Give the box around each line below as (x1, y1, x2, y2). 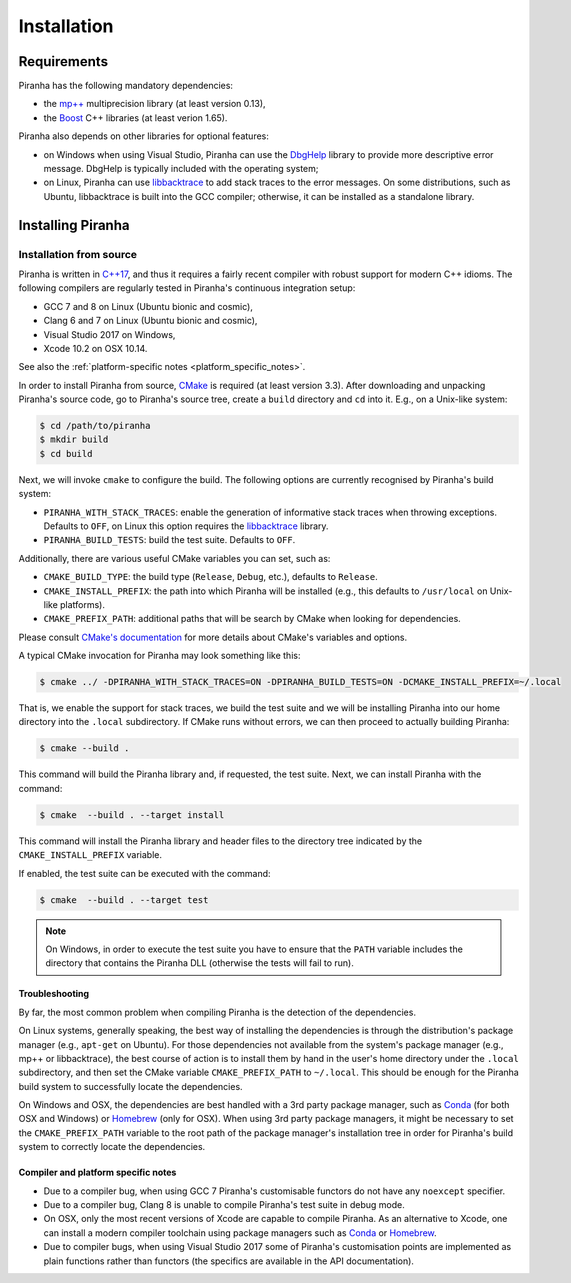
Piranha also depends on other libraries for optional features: (18, 130, 270, 142)
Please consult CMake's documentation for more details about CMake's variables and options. (18, 631, 408, 643)
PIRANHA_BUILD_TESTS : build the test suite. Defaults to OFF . (43, 534, 296, 546)
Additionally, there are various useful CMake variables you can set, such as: (18, 552, 331, 564)
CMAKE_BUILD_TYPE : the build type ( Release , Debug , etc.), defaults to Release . (43, 571, 379, 583)
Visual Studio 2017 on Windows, (43, 328, 176, 340)
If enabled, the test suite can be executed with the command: (18, 867, 271, 879)
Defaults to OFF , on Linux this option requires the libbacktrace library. (43, 520, 329, 532)
